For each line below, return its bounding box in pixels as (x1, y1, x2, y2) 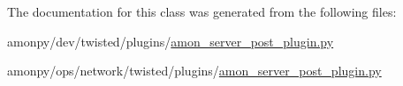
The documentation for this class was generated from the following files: (7, 3, 397, 20)
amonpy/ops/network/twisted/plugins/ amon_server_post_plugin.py (7, 61, 382, 80)
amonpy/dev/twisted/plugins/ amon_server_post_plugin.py (7, 32, 334, 50)
